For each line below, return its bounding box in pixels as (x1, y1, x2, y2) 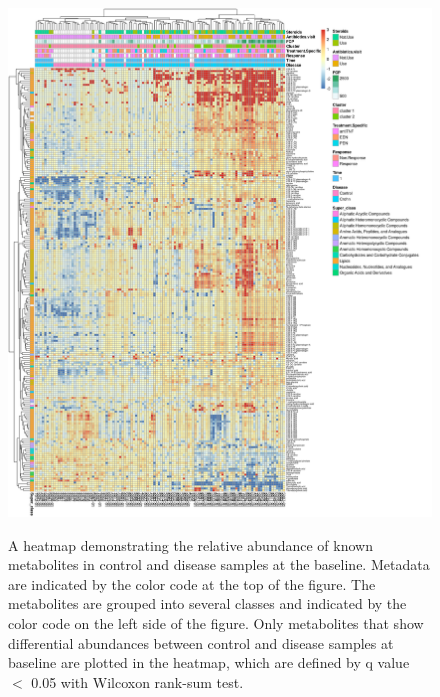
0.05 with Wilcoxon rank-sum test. (31, 671, 244, 692)
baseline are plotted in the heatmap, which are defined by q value (8, 652, 410, 673)
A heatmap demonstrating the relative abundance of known (8, 534, 373, 555)
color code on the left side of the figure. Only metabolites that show (8, 612, 424, 633)
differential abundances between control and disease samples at (8, 632, 394, 653)
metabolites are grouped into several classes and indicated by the (8, 593, 407, 614)
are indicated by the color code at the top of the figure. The (8, 573, 376, 594)
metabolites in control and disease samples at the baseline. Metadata (8, 554, 430, 575)
